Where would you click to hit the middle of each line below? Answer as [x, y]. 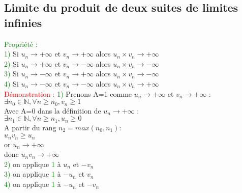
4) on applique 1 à [33, 184]
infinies [23, 22]
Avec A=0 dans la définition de [53, 110]
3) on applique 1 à [33, 174]
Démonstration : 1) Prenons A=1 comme [68, 93]
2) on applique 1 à [33, 164]
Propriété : [21, 44]
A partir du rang [30, 127]
